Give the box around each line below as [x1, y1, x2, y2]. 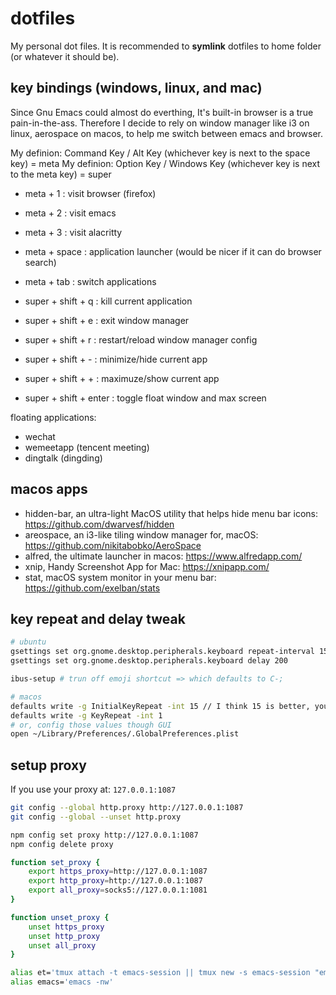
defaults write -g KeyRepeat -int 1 [10, 710, 163, 721]
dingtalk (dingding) [24, 452, 103, 464]
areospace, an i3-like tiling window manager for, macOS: [24, 528, 259, 541]
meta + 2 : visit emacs [24, 207, 117, 219]
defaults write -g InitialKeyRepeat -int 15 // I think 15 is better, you [10, 701, 329, 711]
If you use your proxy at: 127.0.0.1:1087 [10, 783, 177, 796]
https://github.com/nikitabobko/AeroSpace [24, 539, 202, 551]
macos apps [10, 481, 88, 498]
